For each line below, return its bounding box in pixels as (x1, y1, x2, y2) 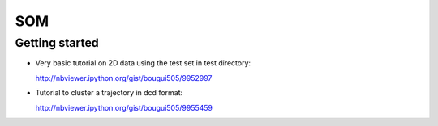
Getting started (15, 36, 99, 50)
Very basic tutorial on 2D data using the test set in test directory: (35, 58, 251, 68)
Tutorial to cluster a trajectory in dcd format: (35, 88, 183, 98)
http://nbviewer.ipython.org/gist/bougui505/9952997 (35, 73, 213, 82)
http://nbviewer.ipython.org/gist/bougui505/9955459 (35, 103, 213, 112)
